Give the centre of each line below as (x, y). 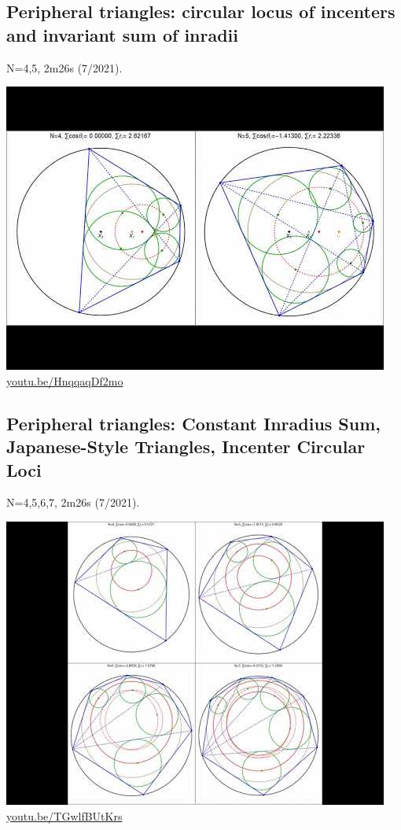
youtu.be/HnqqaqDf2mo (65, 380)
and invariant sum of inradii (123, 34)
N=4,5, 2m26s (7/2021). (64, 67)
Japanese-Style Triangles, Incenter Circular (186, 446)
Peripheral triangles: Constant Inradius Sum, (194, 423)
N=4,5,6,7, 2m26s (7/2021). (73, 502)
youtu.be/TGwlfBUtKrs (64, 815)
